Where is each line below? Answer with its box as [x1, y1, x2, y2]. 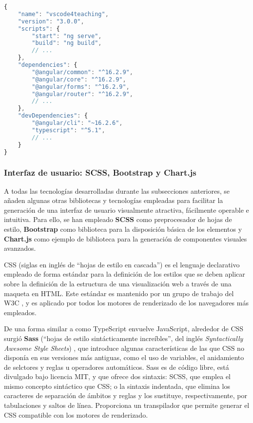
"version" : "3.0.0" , [18, 18, 84, 25]
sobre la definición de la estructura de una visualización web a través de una [4, 278, 232, 288]
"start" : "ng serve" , [32, 32, 102, 40]
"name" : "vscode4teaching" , [18, 10, 109, 18]
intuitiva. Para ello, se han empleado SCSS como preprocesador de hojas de [4, 214, 232, 224]
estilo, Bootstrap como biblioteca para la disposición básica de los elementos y [4, 223, 242, 234]
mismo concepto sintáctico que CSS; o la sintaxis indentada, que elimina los [4, 381, 230, 391]
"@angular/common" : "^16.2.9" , [32, 68, 133, 76]
